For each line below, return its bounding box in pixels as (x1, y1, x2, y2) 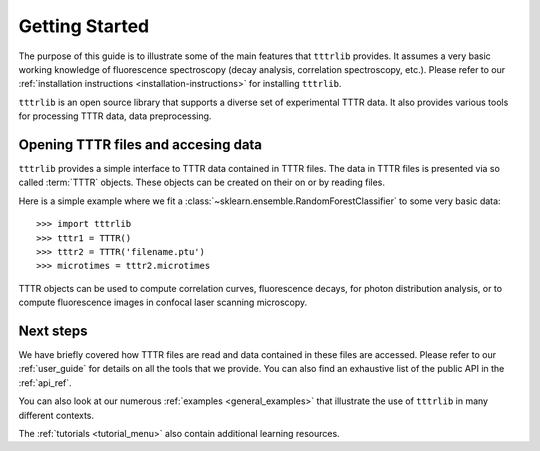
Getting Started (18, 15, 150, 37)
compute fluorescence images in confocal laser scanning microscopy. (18, 296, 308, 309)
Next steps (18, 322, 88, 339)
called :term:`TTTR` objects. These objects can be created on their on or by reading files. (18, 176, 385, 189)
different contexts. (18, 409, 95, 421)
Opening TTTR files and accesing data (18, 136, 263, 153)
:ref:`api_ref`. (18, 376, 72, 389)
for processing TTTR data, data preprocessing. (18, 110, 212, 122)
